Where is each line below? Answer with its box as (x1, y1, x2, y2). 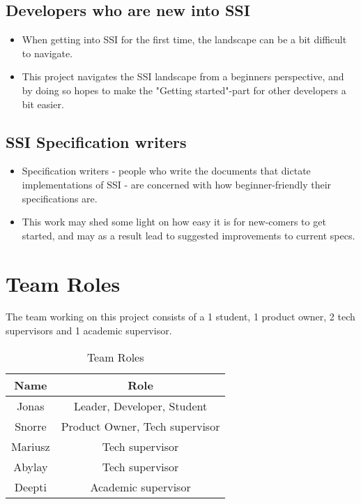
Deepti (14, 478, 47, 495)
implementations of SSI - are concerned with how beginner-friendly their (22, 177, 332, 191)
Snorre (15, 417, 47, 434)
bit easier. (22, 96, 64, 111)
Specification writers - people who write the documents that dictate (22, 163, 311, 178)
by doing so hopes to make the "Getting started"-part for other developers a (22, 82, 346, 97)
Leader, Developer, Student (73, 397, 208, 414)
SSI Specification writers (6, 131, 187, 152)
